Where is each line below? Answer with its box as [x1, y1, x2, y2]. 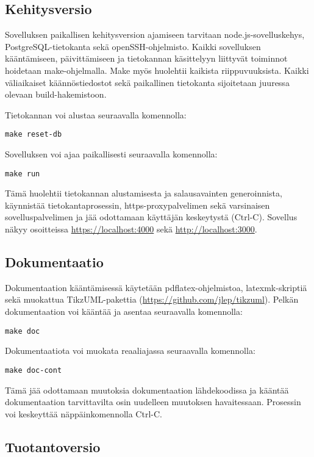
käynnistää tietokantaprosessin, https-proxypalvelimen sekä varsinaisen [5, 198, 270, 211]
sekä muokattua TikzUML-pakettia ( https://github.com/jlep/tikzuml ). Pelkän [5, 293, 299, 306]
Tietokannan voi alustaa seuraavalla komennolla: [5, 108, 187, 121]
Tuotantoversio [5, 437, 101, 456]
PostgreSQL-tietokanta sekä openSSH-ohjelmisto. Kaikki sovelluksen [5, 40, 261, 52]
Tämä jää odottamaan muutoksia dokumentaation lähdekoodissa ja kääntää [5, 383, 289, 396]
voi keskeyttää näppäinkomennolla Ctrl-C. [5, 407, 162, 420]
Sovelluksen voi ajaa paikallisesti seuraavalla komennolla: [5, 148, 218, 160]
